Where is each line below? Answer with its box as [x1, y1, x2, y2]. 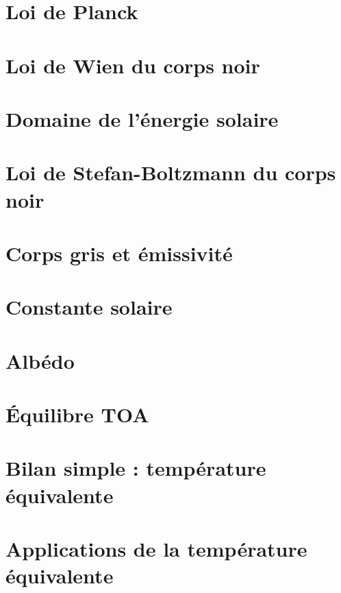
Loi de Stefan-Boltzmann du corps [5, 158, 336, 186]
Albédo [5, 346, 75, 374]
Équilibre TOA [5, 400, 149, 428]
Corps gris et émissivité [5, 239, 233, 267]
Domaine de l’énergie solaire [5, 104, 279, 132]
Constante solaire [5, 293, 173, 321]
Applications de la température [5, 534, 307, 562]
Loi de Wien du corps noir [5, 51, 260, 79]
